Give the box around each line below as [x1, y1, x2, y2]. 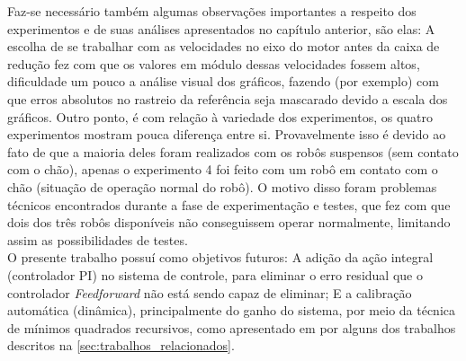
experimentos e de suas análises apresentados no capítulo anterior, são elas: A [7, 19, 435, 38]
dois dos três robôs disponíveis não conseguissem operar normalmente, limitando [7, 213, 451, 232]
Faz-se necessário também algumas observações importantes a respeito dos [7, 2, 417, 20]
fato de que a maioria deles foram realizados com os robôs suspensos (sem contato [7, 142, 459, 161]
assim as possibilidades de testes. [7, 230, 188, 249]
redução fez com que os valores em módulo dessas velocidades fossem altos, [7, 54, 420, 73]
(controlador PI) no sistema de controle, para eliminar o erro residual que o [7, 265, 423, 284]
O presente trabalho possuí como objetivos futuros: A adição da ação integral [7, 248, 434, 267]
